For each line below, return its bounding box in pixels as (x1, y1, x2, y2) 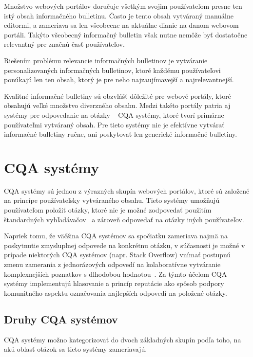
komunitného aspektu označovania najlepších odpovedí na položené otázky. (4, 287, 227, 298)
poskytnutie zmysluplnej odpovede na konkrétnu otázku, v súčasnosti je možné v (4, 240, 245, 250)
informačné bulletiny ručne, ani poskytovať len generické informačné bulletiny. (4, 129, 237, 139)
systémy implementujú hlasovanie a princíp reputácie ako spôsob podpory (4, 278, 224, 288)
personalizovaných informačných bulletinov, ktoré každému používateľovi (4, 65, 221, 75)
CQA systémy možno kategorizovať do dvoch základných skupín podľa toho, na (4, 334, 241, 344)
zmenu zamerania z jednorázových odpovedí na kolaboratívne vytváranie (4, 259, 221, 269)
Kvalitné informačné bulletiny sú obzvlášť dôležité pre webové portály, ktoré (4, 90, 231, 101)
